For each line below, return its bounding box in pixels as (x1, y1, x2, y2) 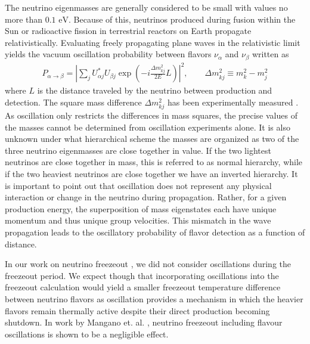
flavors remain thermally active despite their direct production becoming (5, 304, 270, 317)
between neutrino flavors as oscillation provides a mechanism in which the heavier (5, 293, 303, 305)
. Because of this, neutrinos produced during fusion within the (69, 13, 296, 25)
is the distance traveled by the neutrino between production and (37, 84, 272, 97)
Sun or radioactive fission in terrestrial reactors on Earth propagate (5, 24, 252, 37)
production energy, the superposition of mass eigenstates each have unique (5, 202, 277, 215)
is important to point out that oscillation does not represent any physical (5, 179, 272, 191)
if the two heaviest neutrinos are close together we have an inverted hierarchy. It (5, 168, 298, 180)
